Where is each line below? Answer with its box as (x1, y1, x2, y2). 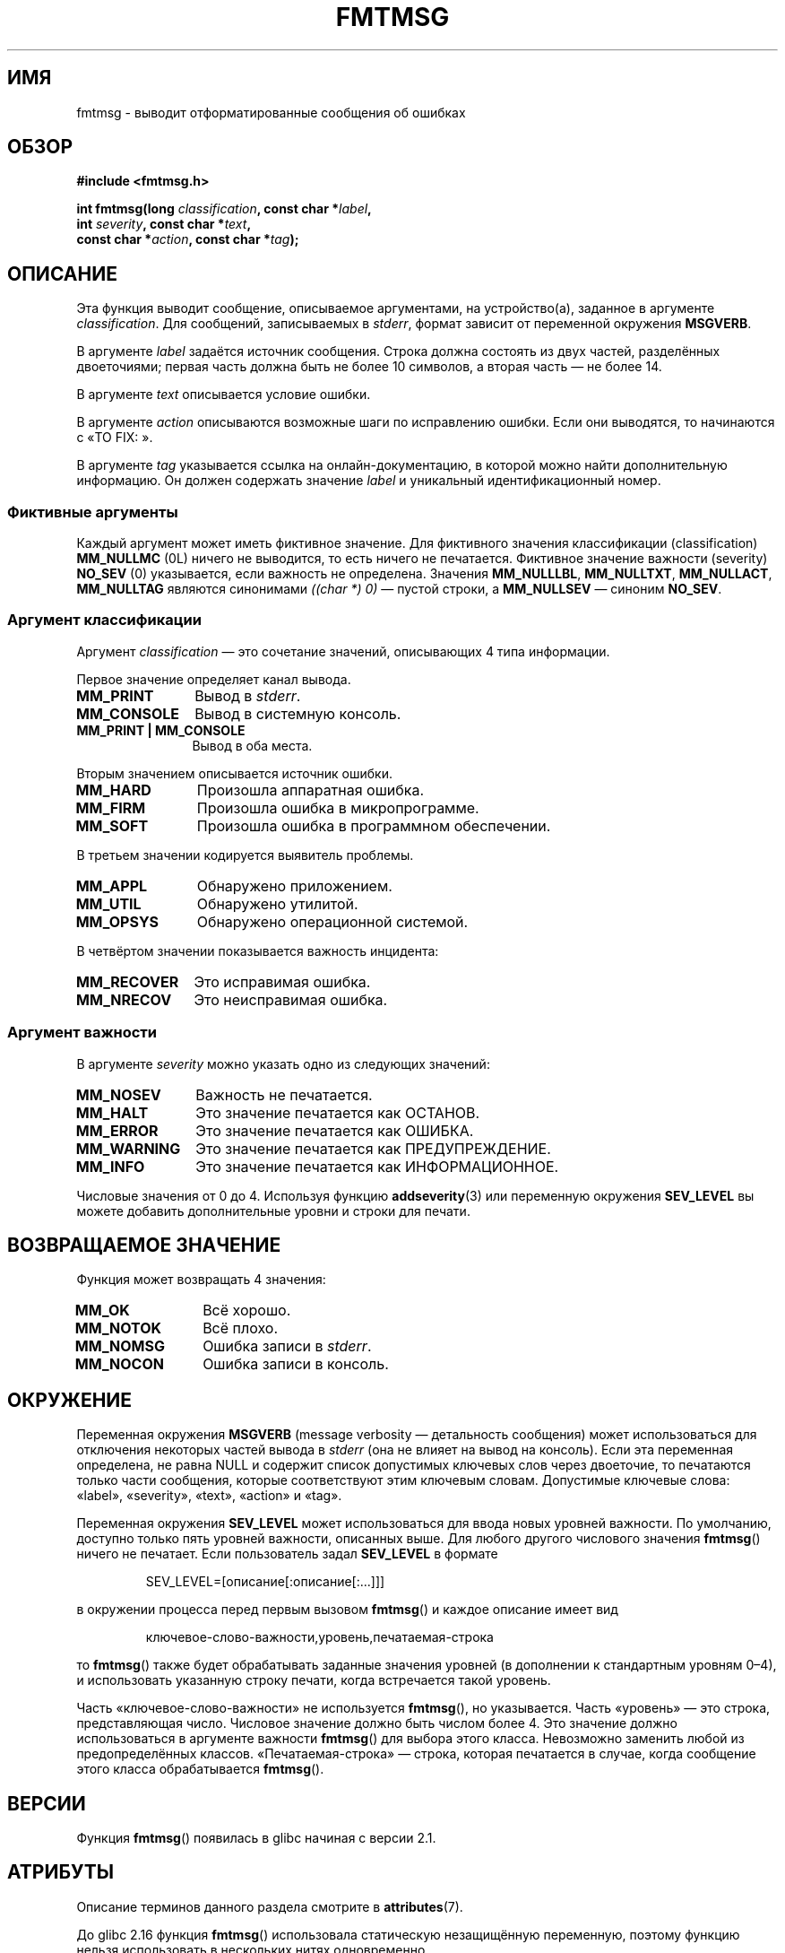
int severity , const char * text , (76, 216, 252, 232)
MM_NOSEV (75, 1085, 161, 1104)
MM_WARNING (75, 1139, 181, 1158)
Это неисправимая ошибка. (194, 990, 388, 1009)
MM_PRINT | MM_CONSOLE (76, 722, 246, 738)
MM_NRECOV (76, 990, 172, 1009)
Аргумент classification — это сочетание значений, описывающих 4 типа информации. (76, 643, 610, 659)
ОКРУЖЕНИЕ (7, 1388, 133, 1411)
